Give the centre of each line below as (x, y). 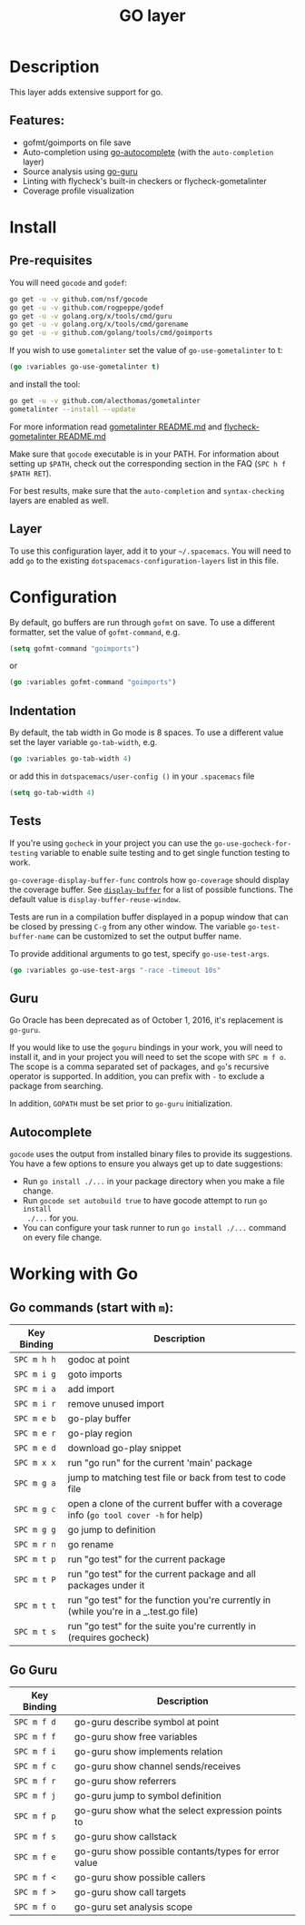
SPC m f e (35, 1856)
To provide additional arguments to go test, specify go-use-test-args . (139, 953)
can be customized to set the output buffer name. (149, 936)
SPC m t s (35, 1632)
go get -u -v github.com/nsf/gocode (79, 299)
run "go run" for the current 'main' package (160, 1463)
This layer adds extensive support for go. (86, 92)
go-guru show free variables (136, 1736)
